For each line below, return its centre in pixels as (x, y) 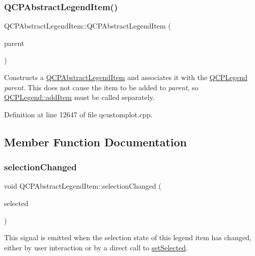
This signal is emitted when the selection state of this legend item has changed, (128, 237)
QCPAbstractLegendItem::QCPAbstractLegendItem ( (88, 26)
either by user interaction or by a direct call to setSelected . (96, 247)
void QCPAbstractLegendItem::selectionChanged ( (83, 186)
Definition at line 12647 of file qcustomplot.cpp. (78, 114)
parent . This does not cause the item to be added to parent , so (101, 87)
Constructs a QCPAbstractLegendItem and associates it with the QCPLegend (126, 77)
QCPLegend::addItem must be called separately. (79, 97)
